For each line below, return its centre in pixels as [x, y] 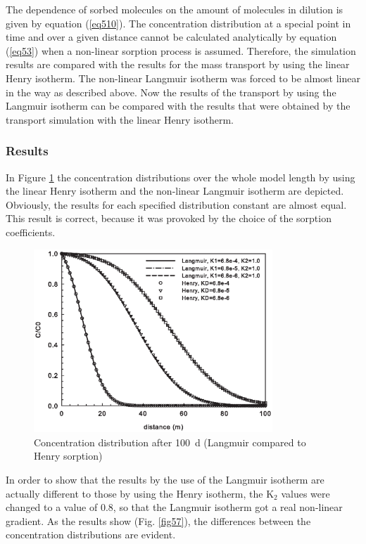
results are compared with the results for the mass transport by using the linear [178, 64]
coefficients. [31, 232]
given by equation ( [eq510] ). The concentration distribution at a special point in [178, 23]
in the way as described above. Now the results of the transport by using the [171, 92]
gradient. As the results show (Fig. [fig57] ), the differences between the [158, 520]
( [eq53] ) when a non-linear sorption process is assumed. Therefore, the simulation [181, 50]
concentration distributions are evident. [91, 535]
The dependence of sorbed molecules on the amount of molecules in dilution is [175, 9]
